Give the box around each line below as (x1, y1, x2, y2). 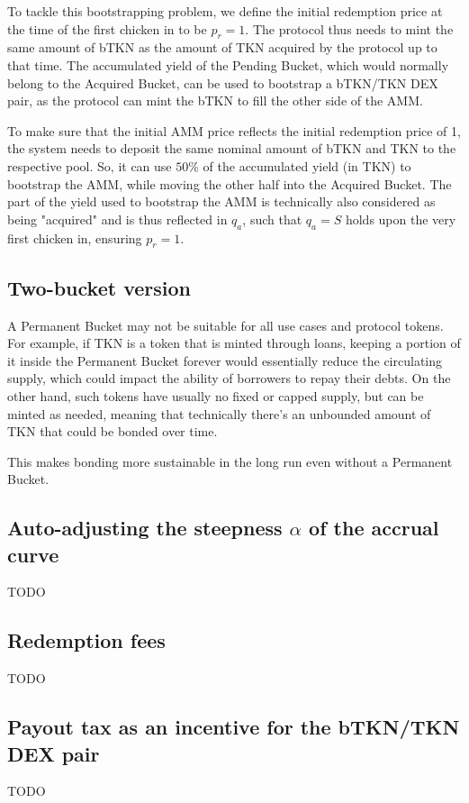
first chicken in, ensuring (7, 228, 142, 247)
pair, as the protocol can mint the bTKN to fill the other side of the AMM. (7, 91, 423, 110)
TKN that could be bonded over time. (7, 422, 218, 441)
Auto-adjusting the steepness (7, 514, 283, 542)
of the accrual (309, 514, 439, 542)
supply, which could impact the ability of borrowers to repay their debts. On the (7, 369, 451, 388)
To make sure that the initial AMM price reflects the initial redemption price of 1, (7, 121, 461, 140)
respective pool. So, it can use (7, 156, 172, 175)
